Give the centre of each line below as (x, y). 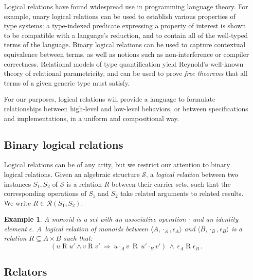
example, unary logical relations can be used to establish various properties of (120, 16)
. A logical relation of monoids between (90, 228)
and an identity (216, 219)
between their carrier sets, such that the (171, 184)
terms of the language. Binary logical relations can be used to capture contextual (125, 44)
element (15, 228)
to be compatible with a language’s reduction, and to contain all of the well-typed (126, 35)
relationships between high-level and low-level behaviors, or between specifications (126, 108)
